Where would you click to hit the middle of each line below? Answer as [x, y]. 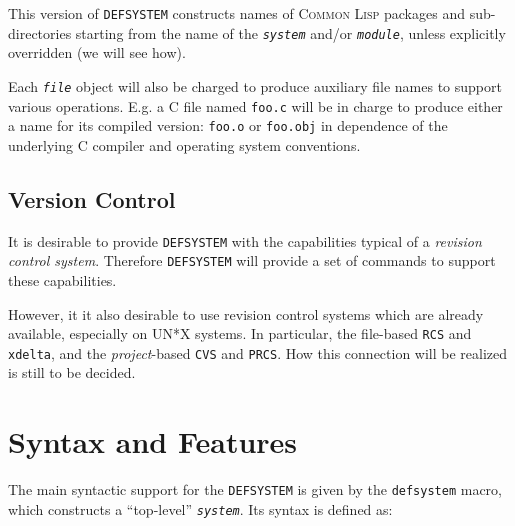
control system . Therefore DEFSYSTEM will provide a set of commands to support [252, 260]
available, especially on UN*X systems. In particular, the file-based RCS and [240, 333]
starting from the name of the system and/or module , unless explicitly [290, 32]
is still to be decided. [72, 372]
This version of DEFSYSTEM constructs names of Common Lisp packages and [236, 13]
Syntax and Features [153, 441]
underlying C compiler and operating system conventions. [184, 144]
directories [40, 32]
